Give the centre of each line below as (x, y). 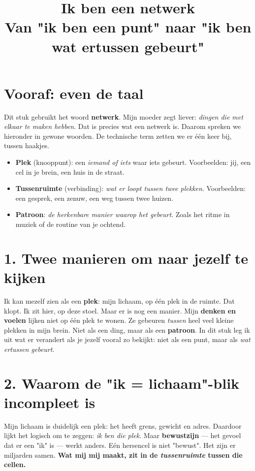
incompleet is (50, 402)
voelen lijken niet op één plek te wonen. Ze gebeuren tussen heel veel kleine (119, 320)
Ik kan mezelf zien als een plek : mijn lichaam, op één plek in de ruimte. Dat (119, 300)
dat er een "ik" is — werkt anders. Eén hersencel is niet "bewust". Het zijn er (120, 445)
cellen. (15, 464)
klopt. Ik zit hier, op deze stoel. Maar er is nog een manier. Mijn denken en (120, 310)
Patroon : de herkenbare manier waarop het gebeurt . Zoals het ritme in (123, 214)
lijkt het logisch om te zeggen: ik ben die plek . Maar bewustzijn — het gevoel (123, 435)
